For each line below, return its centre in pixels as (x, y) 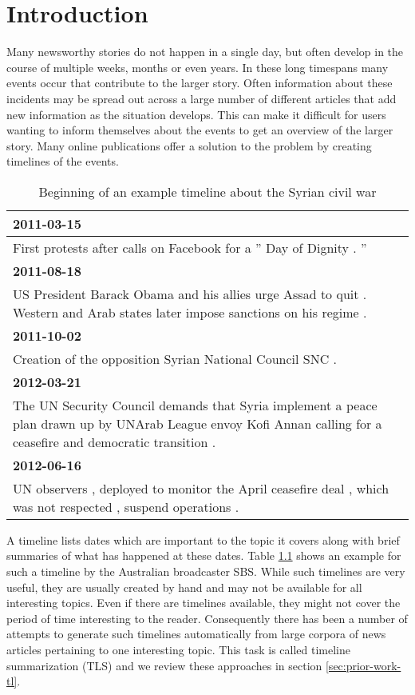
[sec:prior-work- (363, 665)
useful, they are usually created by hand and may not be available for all (184, 587)
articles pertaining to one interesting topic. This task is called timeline (178, 650)
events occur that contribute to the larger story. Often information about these (200, 83)
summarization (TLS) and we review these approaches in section (164, 665)
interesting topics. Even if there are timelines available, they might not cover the (204, 603)
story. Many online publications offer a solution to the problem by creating (189, 145)
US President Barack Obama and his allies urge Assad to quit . (190, 294)
